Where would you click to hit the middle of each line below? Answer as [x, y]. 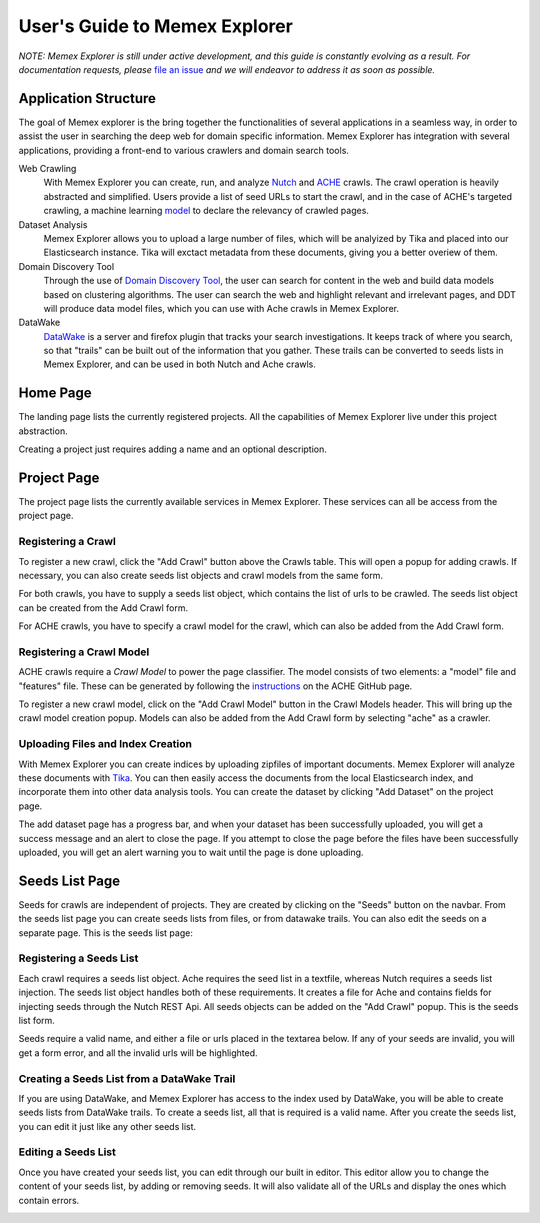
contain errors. [49, 1200]
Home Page [55, 393]
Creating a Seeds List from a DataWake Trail [127, 1078]
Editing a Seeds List [67, 1152]
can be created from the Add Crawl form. [103, 607]
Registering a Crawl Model [84, 652]
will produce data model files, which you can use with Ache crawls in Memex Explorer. [221, 308]
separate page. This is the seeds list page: [106, 932]
